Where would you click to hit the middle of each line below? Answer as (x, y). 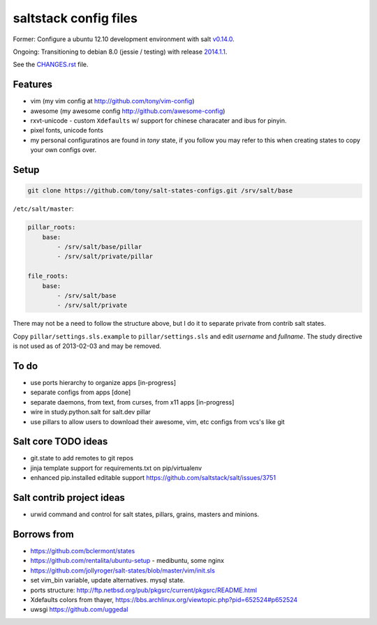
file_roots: (48, 276)
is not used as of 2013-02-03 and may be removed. (87, 346)
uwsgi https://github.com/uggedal (79, 610)
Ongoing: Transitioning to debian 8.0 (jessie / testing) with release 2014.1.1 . (120, 52)
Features (32, 85)
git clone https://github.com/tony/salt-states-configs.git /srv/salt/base (160, 191)
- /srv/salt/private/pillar (105, 257)
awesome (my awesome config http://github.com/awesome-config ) (128, 111)
